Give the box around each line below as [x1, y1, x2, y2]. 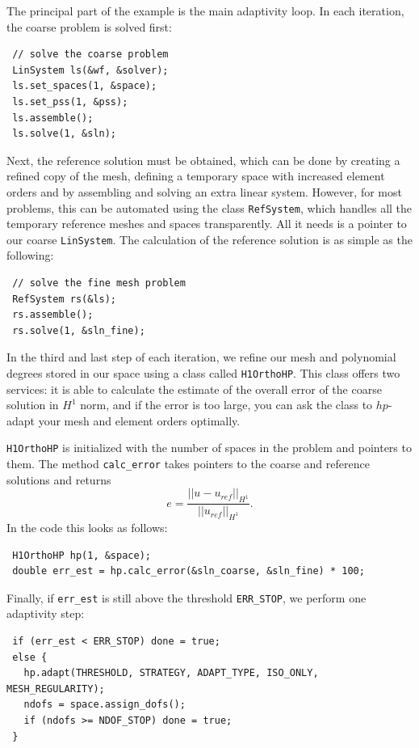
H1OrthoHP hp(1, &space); [12, 549, 151, 561]
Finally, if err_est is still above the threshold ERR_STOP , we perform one [6, 589, 367, 606]
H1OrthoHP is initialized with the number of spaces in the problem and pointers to [6, 439, 412, 456]
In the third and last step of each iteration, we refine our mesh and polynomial [6, 349, 396, 366]
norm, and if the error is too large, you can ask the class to [80, 396, 373, 413]
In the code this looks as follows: [6, 518, 168, 535]
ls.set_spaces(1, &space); [12, 80, 157, 92]
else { [12, 651, 48, 663]
